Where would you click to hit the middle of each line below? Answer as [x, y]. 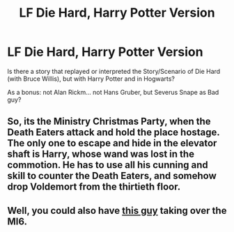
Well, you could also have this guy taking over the [117, 210]
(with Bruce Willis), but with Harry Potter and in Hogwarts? [91, 79]
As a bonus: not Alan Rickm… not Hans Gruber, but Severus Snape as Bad [113, 92]
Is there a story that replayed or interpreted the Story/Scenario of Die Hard [114, 71]
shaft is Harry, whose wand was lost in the [101, 154]
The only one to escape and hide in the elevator [112, 143]
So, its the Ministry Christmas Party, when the [109, 122]
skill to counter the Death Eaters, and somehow [112, 176]
